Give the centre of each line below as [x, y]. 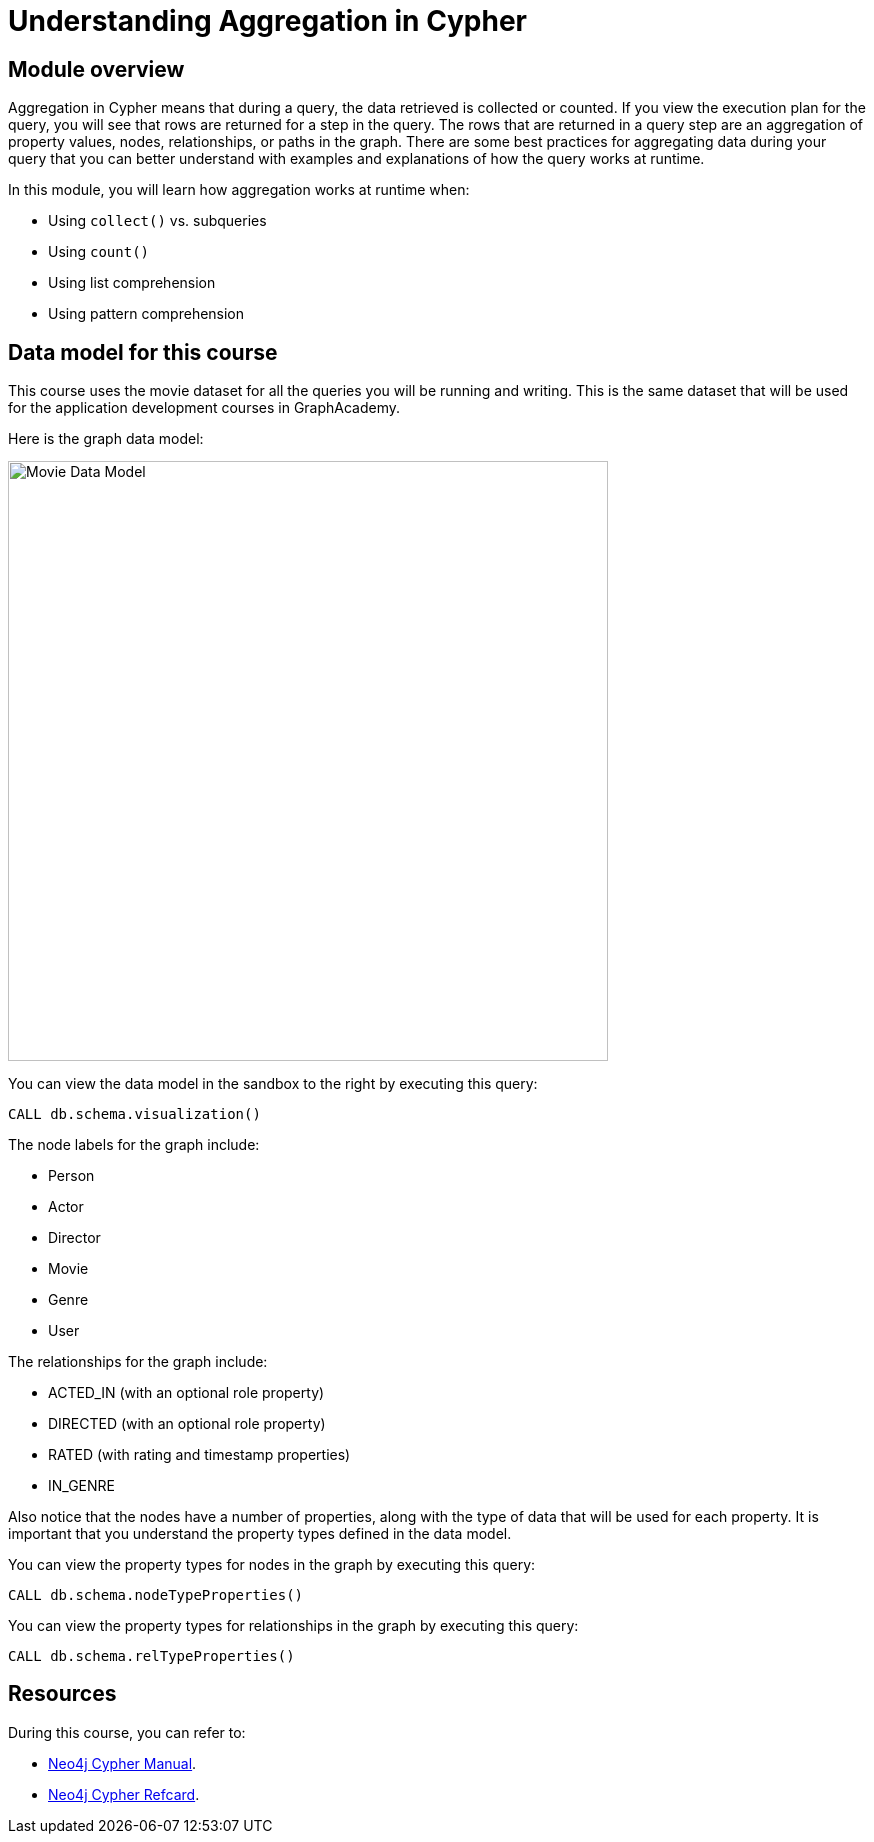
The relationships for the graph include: [138, 1362]
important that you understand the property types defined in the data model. [260, 1534]
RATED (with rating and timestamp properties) [199, 1455]
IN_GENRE [81, 1486]
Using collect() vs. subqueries [157, 221]
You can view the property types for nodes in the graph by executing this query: [272, 1565]
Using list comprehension [132, 283]
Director [74, 1238]
